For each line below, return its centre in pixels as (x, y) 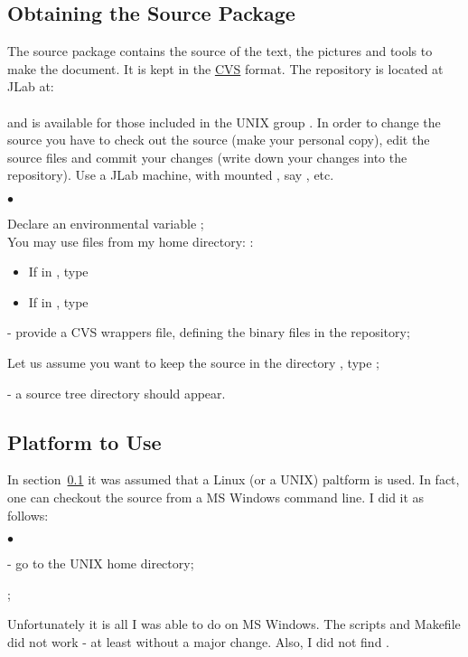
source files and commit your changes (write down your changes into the (207, 157)
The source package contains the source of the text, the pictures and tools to (220, 51)
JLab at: (31, 86)
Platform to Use (84, 441)
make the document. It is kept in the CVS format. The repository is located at (225, 68)
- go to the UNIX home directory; (101, 563)
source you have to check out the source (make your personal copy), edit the (219, 140)
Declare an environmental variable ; (106, 223)
